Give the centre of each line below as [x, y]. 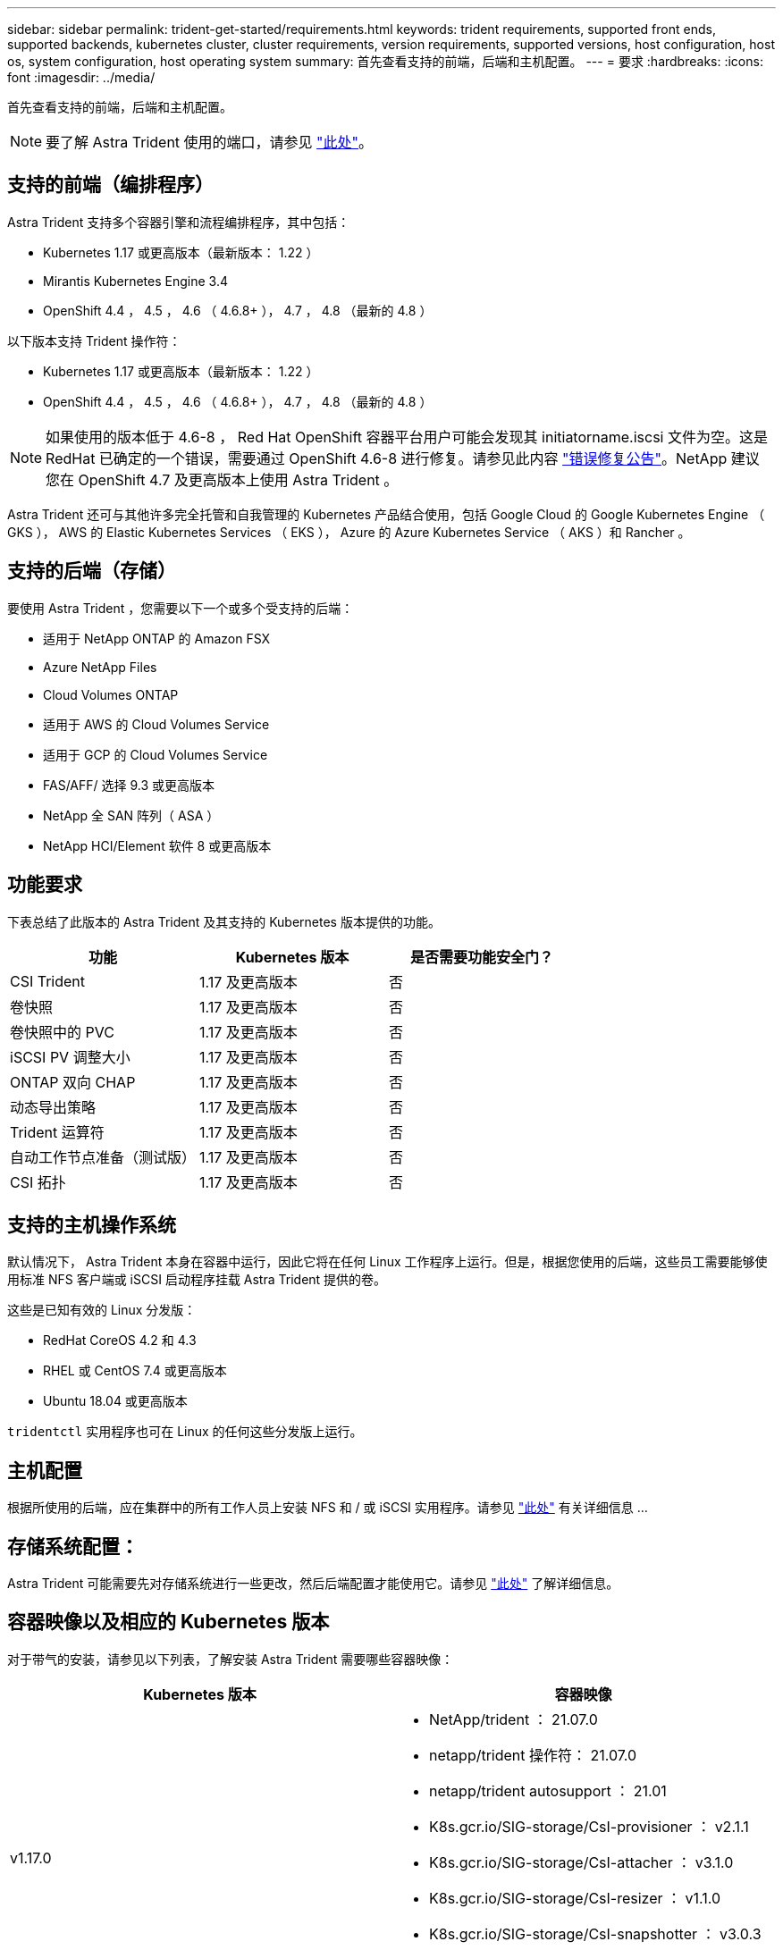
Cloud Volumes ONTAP [111, 694]
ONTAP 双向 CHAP [73, 1082]
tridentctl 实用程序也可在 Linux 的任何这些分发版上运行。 [185, 1432]
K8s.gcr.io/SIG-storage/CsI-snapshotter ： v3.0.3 [595, 1933]
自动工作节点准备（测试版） [103, 1157]
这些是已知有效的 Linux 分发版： [102, 1310]
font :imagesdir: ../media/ [81, 77]
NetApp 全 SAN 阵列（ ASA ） [131, 815]
